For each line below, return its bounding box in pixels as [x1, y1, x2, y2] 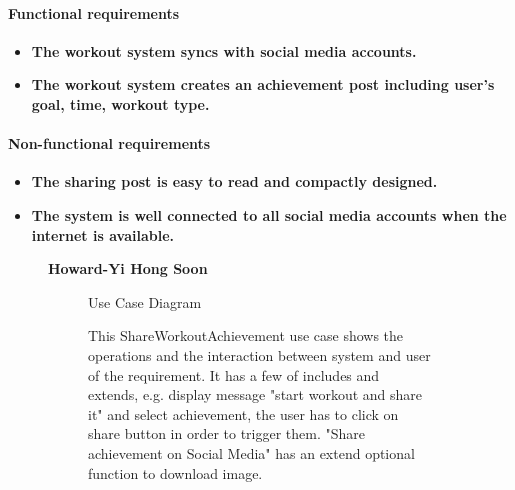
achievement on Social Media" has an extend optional [88, 442, 415, 463]
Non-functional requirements [8, 133, 211, 154]
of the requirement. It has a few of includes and [88, 364, 380, 385]
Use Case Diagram [88, 291, 202, 312]
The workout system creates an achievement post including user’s [31, 74, 495, 95]
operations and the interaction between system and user [88, 344, 431, 365]
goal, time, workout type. [31, 93, 210, 114]
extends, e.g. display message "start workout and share [88, 384, 423, 405]
